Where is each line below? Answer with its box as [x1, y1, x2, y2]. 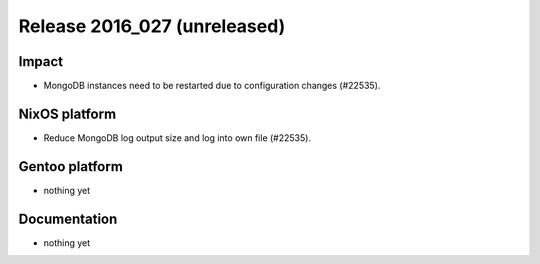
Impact [18, 53, 64, 70]
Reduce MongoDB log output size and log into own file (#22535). [43, 131, 312, 144]
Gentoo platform [18, 158, 124, 175]
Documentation [18, 210, 118, 227]
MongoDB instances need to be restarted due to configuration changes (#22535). [43, 80, 381, 92]
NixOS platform [18, 105, 117, 122]
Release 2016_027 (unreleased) [18, 15, 286, 37]
